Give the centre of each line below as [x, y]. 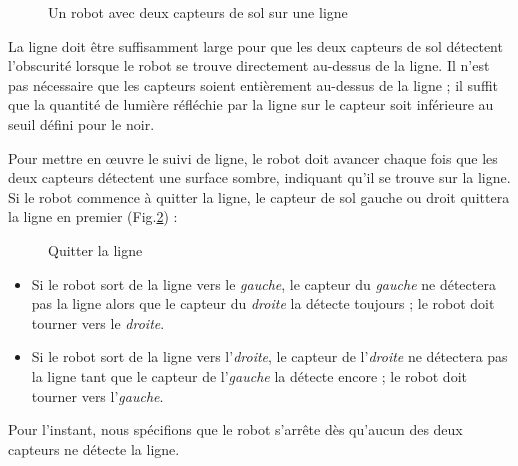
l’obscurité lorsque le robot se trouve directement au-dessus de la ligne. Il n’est [249, 65]
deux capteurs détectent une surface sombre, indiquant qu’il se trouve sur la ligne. [259, 177]
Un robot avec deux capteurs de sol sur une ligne [198, 12]
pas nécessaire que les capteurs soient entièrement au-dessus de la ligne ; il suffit [253, 84]
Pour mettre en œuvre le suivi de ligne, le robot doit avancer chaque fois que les [253, 157]
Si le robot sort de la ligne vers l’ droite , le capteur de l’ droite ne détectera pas [269, 356]
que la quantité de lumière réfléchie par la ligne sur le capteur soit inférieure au [251, 104]
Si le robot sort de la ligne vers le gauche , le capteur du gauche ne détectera [263, 283]
